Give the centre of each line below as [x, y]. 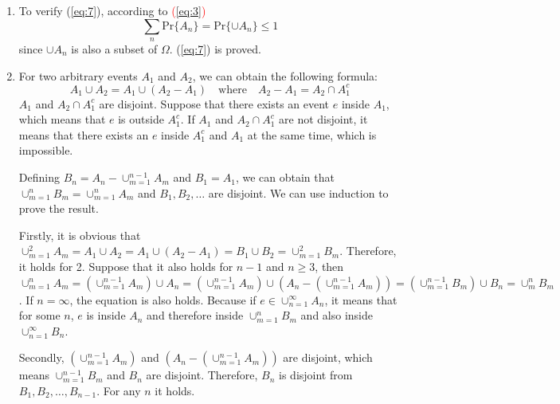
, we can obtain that [285, 177]
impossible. [46, 150]
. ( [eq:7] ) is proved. [215, 48]
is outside [141, 119]
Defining [39, 177]
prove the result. [59, 208]
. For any [119, 390]
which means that [62, 119]
